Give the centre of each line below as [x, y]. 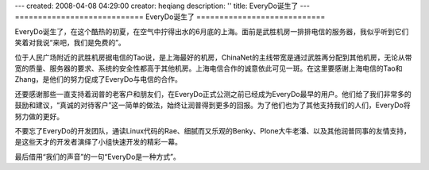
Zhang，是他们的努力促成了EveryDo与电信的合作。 [98, 79]
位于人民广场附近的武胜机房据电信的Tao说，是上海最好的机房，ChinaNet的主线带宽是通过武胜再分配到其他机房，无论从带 [213, 57]
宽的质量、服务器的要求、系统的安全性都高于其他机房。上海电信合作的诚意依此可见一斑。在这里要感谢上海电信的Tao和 [209, 68]
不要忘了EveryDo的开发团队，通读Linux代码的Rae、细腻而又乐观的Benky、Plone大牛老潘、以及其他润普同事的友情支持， [213, 130]
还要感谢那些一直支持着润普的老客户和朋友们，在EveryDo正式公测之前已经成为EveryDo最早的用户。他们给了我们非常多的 [213, 94]
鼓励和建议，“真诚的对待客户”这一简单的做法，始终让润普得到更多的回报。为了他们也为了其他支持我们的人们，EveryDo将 [213, 105]
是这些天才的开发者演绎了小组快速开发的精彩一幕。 [98, 142]
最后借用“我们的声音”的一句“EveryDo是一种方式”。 [97, 156]
